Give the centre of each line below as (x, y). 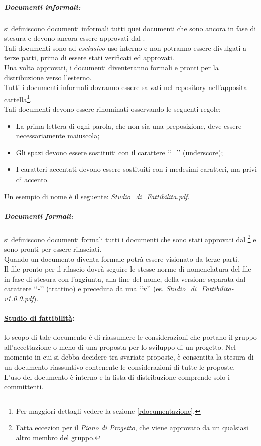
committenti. (24, 386)
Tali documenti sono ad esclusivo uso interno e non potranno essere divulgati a (125, 48)
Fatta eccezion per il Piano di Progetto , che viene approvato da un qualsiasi (132, 428)
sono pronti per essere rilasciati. (53, 249)
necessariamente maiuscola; (58, 136)
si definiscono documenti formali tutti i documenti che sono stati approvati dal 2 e (130, 238)
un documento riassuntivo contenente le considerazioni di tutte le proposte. (120, 367)
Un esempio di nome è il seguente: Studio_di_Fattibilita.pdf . (97, 196)
